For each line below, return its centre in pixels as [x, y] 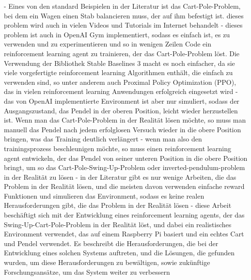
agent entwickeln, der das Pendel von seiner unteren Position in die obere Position [126, 158]
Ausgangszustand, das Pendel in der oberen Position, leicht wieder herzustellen [121, 110]
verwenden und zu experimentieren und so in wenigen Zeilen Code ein [108, 44]
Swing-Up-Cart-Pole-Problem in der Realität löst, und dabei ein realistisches [118, 224]
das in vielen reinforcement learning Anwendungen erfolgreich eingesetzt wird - [121, 91]
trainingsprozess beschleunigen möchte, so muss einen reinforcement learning [118, 148]
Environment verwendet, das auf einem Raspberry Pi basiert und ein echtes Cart [124, 234]
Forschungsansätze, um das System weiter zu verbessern [87, 272]
